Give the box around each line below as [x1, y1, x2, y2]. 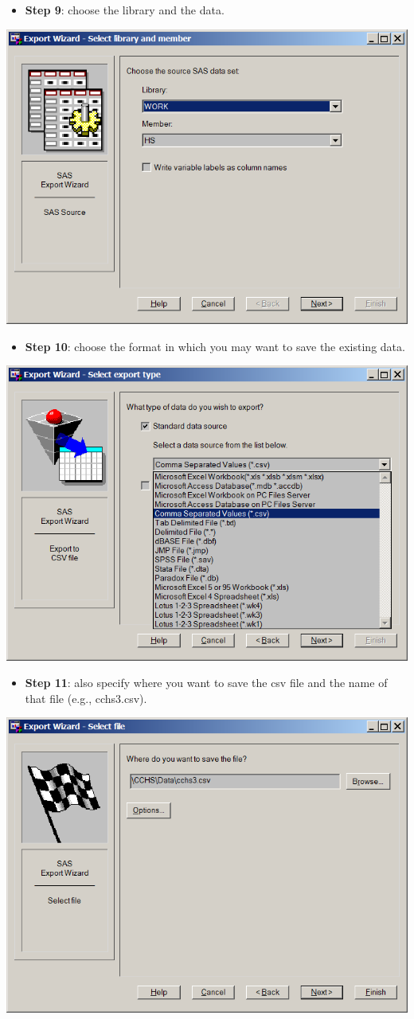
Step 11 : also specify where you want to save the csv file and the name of [25, 674, 388, 691]
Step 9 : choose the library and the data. [25, 2, 225, 18]
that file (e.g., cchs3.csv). [25, 689, 147, 706]
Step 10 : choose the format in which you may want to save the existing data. [25, 338, 405, 354]
